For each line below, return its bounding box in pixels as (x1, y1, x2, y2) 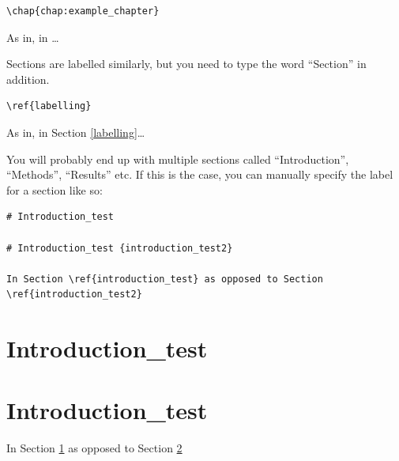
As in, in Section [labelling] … (6, 123, 145, 140)
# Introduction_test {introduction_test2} (6, 242, 233, 254)
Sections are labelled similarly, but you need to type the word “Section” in (6, 55, 367, 72)
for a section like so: (6, 181, 103, 198)
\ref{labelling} (6, 100, 92, 112)
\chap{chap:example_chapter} (6, 6, 160, 17)
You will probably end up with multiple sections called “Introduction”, (6, 150, 349, 167)
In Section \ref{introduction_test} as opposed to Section (6, 273, 323, 285)
